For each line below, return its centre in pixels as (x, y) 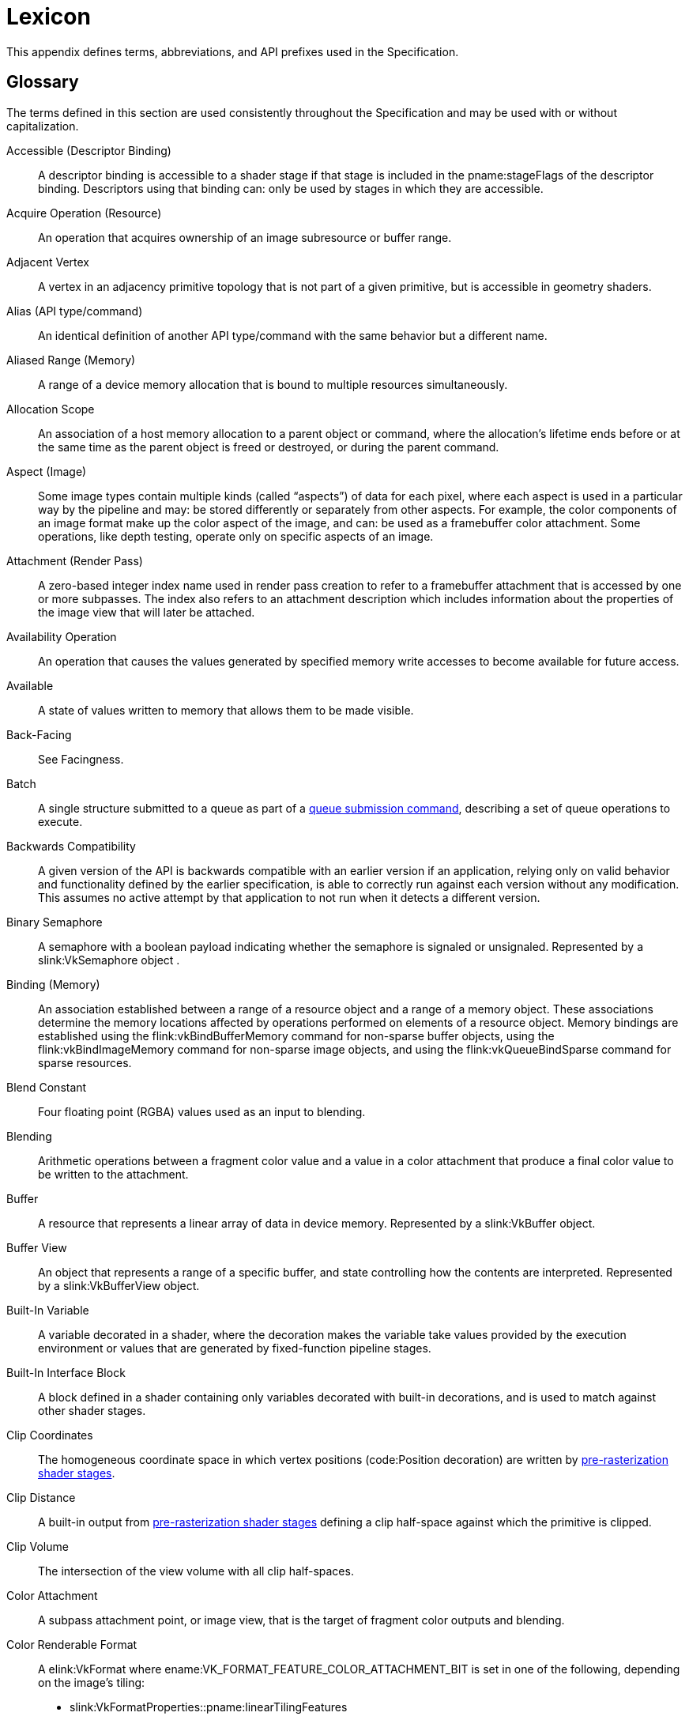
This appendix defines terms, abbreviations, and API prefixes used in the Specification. (233, 51)
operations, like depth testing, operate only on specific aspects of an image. (236, 536)
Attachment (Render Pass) (75, 560)
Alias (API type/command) (75, 311)
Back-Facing (39, 734)
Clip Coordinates (50, 1435)
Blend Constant (47, 1087)
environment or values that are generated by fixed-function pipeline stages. (235, 1348)
